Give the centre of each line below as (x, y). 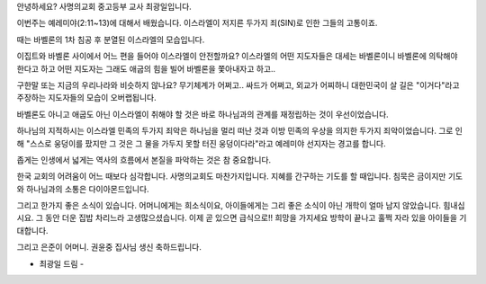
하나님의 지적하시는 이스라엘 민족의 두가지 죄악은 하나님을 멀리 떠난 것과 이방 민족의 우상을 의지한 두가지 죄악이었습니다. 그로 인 (240, 131)
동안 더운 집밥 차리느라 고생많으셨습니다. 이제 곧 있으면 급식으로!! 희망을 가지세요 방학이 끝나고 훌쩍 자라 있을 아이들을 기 (256, 218)
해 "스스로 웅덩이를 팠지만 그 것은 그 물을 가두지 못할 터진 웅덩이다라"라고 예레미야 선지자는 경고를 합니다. (201, 143)
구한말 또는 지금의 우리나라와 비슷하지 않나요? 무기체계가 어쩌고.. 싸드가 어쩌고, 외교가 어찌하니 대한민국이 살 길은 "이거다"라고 (238, 84)
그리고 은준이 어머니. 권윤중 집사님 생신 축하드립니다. (109, 247)
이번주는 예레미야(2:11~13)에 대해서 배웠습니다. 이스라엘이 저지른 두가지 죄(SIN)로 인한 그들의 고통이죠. (197, 23)
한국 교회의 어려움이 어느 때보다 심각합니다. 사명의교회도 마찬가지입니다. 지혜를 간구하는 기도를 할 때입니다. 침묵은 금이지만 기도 (240, 176)
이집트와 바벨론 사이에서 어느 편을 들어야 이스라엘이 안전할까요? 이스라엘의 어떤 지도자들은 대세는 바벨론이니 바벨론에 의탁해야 (237, 56)
